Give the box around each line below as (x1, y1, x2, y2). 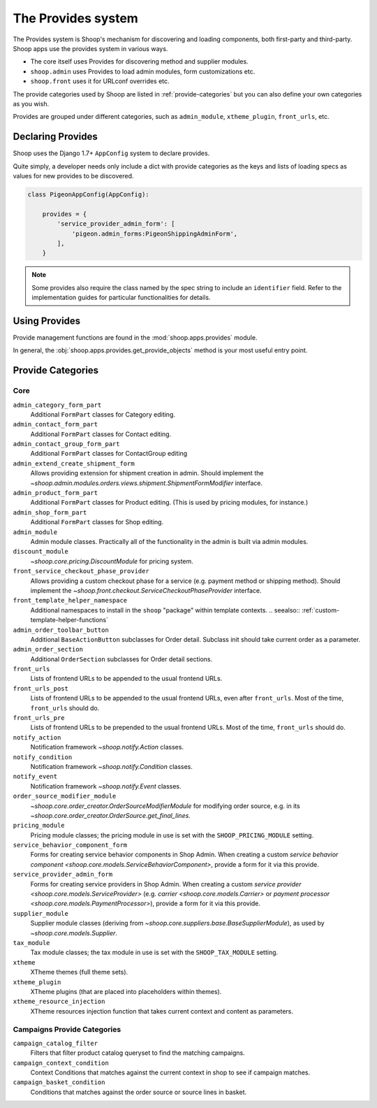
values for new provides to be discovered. (13, 171, 134, 180)
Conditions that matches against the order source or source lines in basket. (30, 1088, 247, 1096)
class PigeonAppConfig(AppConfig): (27, 190, 149, 199)
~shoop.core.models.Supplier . (30, 928, 118, 937)
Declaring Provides (13, 131, 98, 143)
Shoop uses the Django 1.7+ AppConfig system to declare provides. (13, 149, 210, 157)
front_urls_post (13, 684, 69, 692)
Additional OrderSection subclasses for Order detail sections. (30, 654, 213, 663)
